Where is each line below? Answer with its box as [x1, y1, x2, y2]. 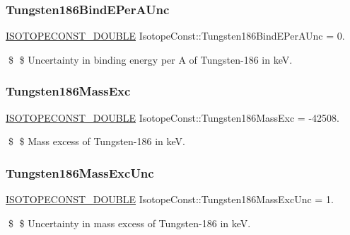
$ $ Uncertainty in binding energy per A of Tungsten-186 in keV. [8, 52, 293, 67]
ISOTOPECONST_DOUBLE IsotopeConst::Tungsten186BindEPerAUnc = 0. [6, 28, 345, 43]
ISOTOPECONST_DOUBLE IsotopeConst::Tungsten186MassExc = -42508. [6, 110, 339, 125]
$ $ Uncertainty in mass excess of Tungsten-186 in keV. [8, 215, 251, 230]
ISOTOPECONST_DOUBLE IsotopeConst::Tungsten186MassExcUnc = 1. [6, 192, 334, 207]
